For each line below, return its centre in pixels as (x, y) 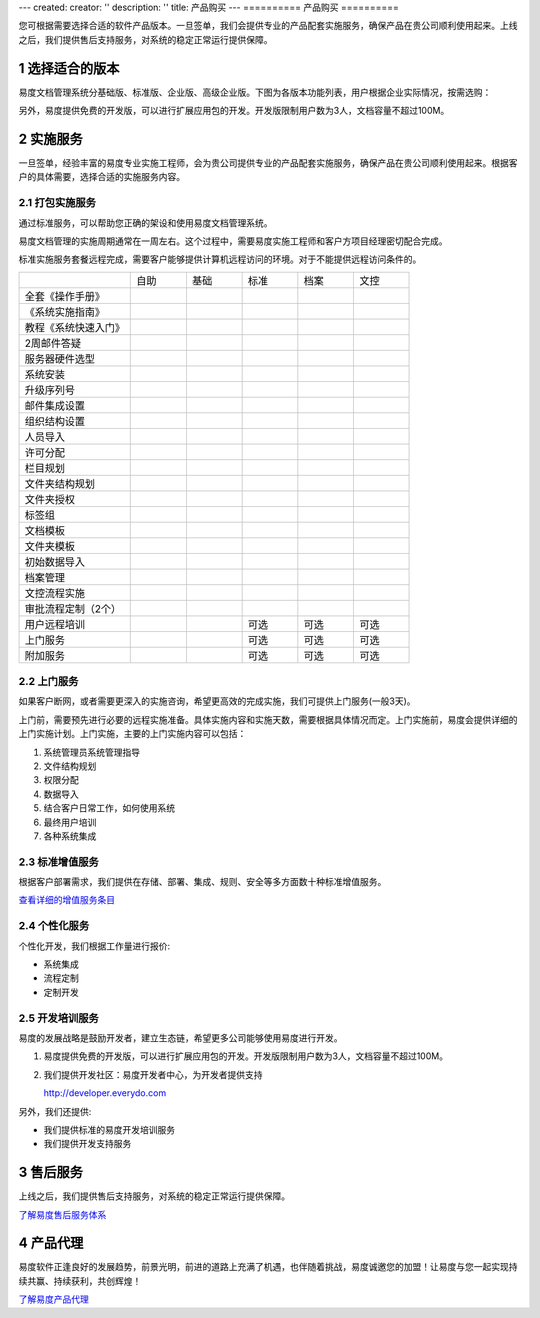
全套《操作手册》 (64, 296)
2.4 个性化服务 (54, 926)
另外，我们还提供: (55, 1111)
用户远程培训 (54, 624)
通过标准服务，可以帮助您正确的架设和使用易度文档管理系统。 (145, 222)
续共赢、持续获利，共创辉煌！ (80, 1281)
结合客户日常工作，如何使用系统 (109, 808)
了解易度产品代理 (53, 1299)
